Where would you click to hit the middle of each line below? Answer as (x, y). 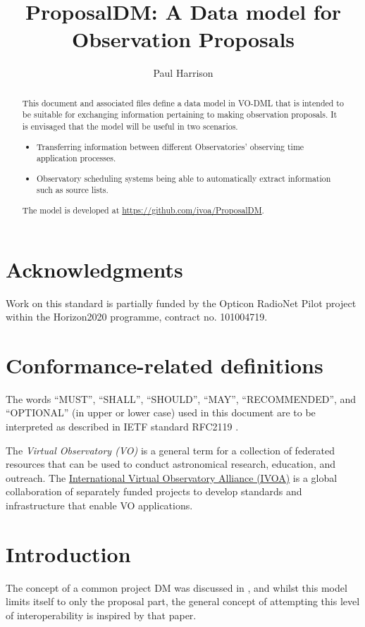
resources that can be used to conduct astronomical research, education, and (171, 464)
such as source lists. (73, 190)
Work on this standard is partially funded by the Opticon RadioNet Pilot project (181, 303)
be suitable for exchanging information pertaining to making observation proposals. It (180, 114)
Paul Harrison (183, 73)
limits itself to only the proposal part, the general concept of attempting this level (183, 601)
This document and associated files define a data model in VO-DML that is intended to (183, 103)
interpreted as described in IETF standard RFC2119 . (122, 427)
